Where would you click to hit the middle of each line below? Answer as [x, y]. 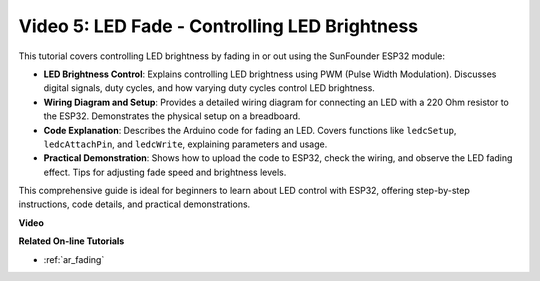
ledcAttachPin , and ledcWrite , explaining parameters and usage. [185, 144]
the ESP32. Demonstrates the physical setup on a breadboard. [172, 116]
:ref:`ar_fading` [74, 259]
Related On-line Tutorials [71, 241]
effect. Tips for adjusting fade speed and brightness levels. [165, 172]
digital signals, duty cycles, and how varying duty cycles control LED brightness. [209, 88]
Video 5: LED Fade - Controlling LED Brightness [218, 26]
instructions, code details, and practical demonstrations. [134, 204]
